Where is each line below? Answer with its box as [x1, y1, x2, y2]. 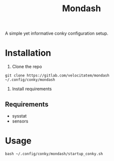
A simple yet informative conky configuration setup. [5, 30, 109, 37]
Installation [5, 47, 51, 59]
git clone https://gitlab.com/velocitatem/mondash [5, 73, 110, 78]
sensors [12, 118, 29, 124]
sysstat [12, 113, 27, 119]
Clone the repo [12, 64, 42, 70]
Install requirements [12, 86, 52, 92]
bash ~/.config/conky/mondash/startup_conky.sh [5, 151, 103, 156]
